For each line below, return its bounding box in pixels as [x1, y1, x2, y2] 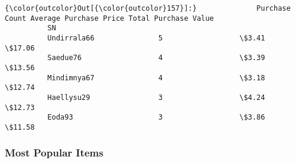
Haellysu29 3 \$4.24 [47, 93, 265, 102]
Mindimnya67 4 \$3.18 [47, 73, 265, 82]
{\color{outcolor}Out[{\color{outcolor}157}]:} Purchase [5, 4, 291, 12]
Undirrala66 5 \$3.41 [47, 33, 265, 42]
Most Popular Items [5, 145, 104, 160]
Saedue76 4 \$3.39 [47, 54, 265, 62]
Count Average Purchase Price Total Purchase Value [5, 14, 214, 23]
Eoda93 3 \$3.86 [47, 113, 265, 122]
